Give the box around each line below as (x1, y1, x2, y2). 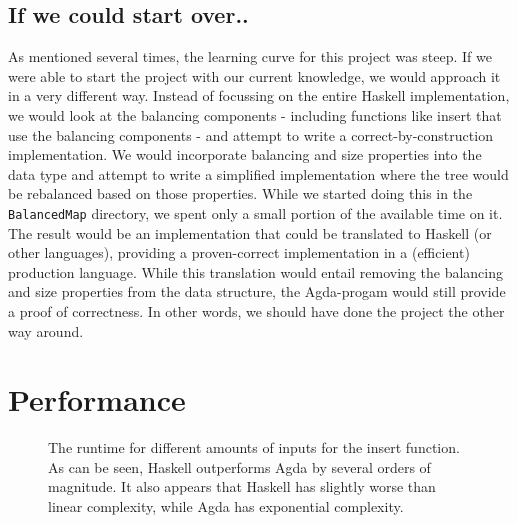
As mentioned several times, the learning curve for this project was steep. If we (8, 46, 492, 67)
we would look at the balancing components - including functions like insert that (8, 104, 502, 125)
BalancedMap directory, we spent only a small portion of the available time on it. (8, 202, 503, 223)
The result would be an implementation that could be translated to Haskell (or (8, 222, 492, 243)
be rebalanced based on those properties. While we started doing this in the (8, 183, 473, 204)
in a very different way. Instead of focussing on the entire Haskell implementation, (8, 85, 510, 106)
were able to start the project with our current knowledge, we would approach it (8, 65, 501, 86)
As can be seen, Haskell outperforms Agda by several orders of (48, 456, 431, 477)
